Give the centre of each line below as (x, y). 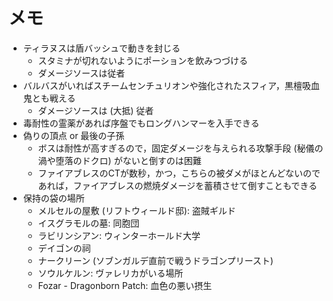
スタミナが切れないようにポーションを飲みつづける (143, 60)
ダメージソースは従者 (81, 73)
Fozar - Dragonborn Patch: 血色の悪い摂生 (125, 285)
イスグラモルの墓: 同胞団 (88, 223)
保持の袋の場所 (53, 198)
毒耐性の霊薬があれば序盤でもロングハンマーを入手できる (141, 123)
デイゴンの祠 (64, 248)
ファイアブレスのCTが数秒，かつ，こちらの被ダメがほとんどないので (179, 173)
